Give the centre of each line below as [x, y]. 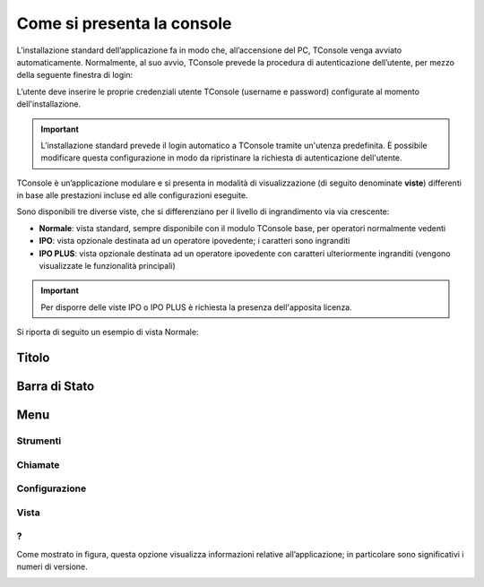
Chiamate [38, 464]
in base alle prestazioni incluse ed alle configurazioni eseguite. [132, 195]
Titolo [33, 358]
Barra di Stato [56, 387]
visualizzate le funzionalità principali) [108, 266]
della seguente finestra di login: [75, 75]
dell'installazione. [48, 104]
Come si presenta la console [124, 23]
